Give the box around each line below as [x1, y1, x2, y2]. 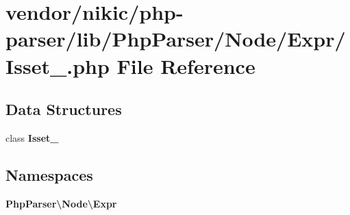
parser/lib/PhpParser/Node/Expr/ [5, 25, 346, 53]
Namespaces [5, 164, 93, 185]
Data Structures [5, 99, 122, 120]
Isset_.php [5, 51, 110, 79]
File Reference [116, 51, 255, 79]
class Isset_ [5, 130, 59, 144]
